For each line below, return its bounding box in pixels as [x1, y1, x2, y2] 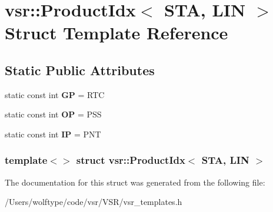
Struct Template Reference [5, 21, 228, 45]
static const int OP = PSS [5, 108, 102, 120]
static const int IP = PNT [5, 127, 101, 140]
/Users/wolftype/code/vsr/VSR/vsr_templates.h [5, 196, 182, 208]
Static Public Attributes [5, 60, 155, 79]
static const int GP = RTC [5, 88, 105, 100]
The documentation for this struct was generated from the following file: [5, 176, 265, 188]
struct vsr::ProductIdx [76, 153, 185, 167]
